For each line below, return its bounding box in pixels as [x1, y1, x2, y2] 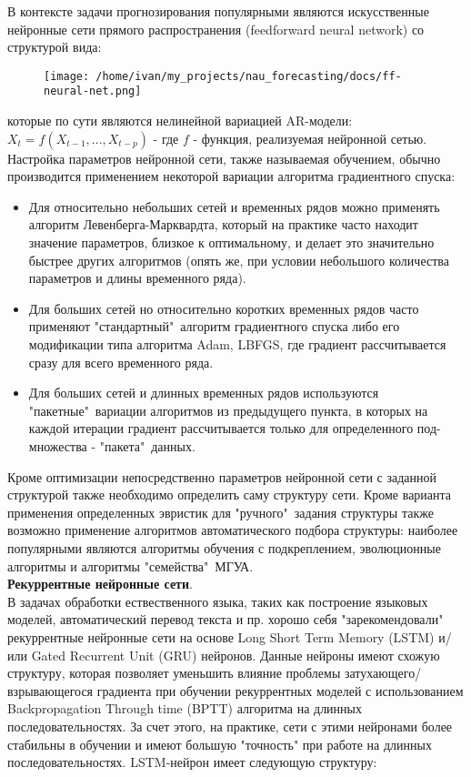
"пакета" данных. [99, 437, 195, 455]
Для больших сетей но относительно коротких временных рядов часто [28, 298, 419, 318]
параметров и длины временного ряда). [28, 268, 246, 288]
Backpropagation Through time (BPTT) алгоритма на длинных [7, 699, 362, 718]
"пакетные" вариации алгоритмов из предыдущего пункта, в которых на [28, 400, 428, 419]
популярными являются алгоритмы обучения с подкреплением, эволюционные [7, 538, 441, 557]
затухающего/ [344, 663, 422, 682]
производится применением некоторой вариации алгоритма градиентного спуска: [7, 166, 456, 186]
